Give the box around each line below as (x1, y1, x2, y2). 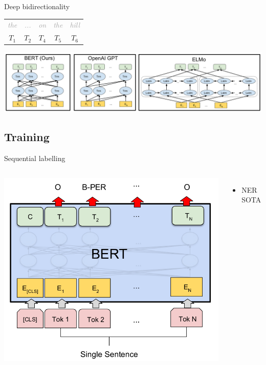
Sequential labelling (4, 153, 65, 164)
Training (4, 129, 50, 145)
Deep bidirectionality (4, 1, 70, 11)
